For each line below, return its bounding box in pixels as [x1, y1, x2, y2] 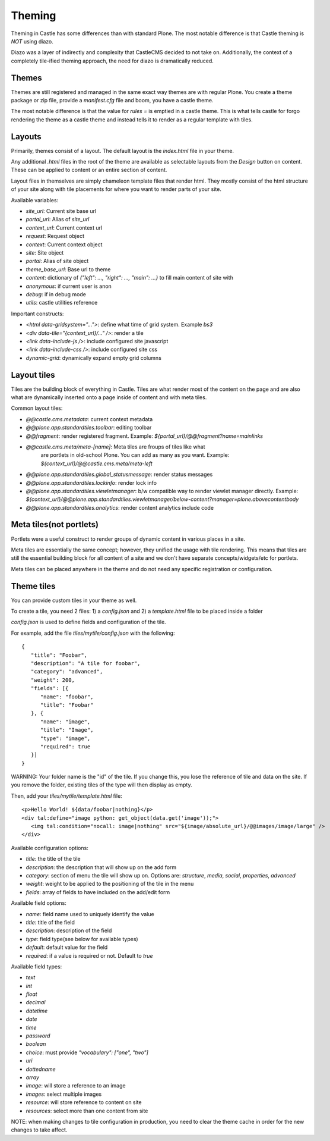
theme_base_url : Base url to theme [26, 265, 111, 273]
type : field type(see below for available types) [26, 935, 139, 942]
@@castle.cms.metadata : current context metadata [26, 415, 153, 422]
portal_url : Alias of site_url [26, 216, 90, 223]
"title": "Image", [40, 726, 94, 733]
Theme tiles [11, 581, 56, 591]
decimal [26, 999, 46, 1006]
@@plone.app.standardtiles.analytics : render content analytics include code [26, 504, 214, 511]
